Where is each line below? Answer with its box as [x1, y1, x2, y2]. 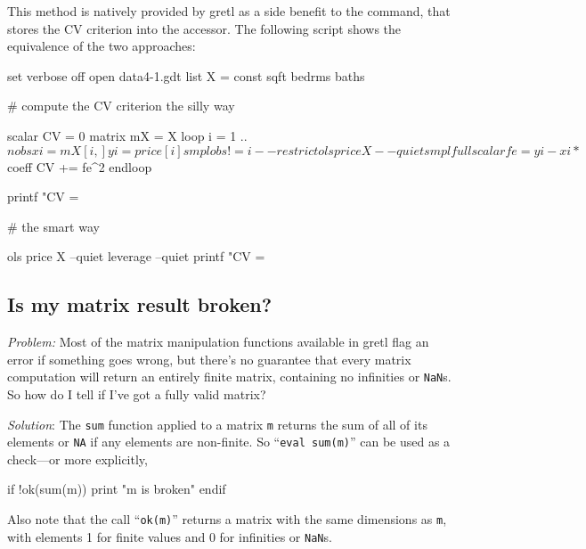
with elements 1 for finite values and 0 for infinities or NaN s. [7, 527, 332, 545]
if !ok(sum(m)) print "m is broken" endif [7, 479, 226, 498]
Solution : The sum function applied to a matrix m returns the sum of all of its [7, 414, 427, 433]
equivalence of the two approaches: [7, 37, 196, 55]
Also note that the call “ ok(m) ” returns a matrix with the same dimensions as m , [7, 510, 447, 529]
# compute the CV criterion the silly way [7, 96, 235, 115]
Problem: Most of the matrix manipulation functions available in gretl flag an [7, 332, 429, 351]
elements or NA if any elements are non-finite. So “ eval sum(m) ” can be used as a [7, 432, 451, 451]
